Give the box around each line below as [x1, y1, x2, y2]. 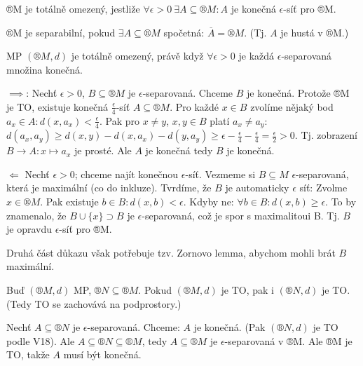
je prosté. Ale [74, 143, 132, 158]
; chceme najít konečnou [74, 166, 179, 181]
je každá [238, 48, 275, 63]
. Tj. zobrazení [294, 128, 357, 142]
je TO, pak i [221, 283, 274, 297]
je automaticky [225, 180, 289, 195]
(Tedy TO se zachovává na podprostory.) [6, 296, 181, 311]
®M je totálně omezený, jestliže [6, 1, 140, 15]
